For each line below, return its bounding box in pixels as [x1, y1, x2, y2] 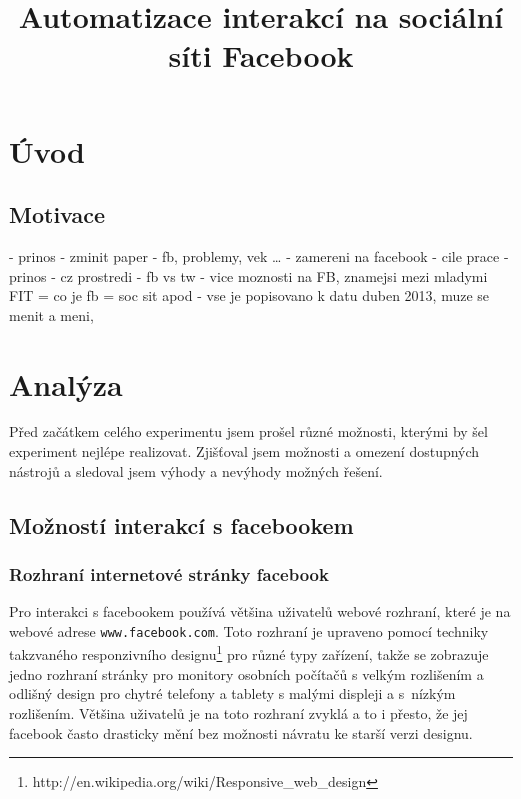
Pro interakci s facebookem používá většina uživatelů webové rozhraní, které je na [9, 601, 511, 622]
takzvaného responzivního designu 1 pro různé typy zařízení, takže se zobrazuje [9, 641, 489, 665]
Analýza [9, 363, 123, 404]
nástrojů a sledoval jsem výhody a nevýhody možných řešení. [9, 460, 383, 481]
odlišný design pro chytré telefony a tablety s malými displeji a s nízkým [9, 683, 456, 704]
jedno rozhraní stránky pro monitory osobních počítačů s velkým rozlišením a [9, 663, 484, 684]
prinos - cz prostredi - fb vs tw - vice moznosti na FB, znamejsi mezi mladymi [9, 265, 488, 286]
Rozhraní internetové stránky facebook [9, 561, 329, 586]
